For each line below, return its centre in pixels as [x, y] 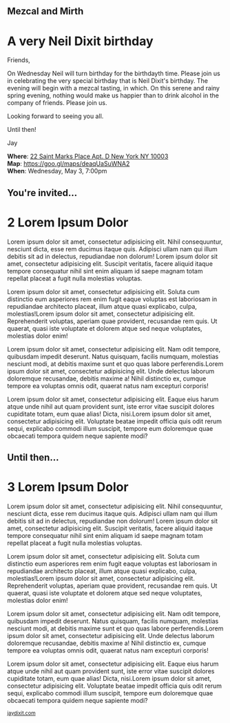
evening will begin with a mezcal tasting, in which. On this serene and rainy [114, 88]
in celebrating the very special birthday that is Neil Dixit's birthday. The [108, 81]
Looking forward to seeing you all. [55, 116]
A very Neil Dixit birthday [80, 41]
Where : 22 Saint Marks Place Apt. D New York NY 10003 [88, 156]
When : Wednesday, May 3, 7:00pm [57, 171]
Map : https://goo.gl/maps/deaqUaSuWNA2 [69, 164]
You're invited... [42, 193]
